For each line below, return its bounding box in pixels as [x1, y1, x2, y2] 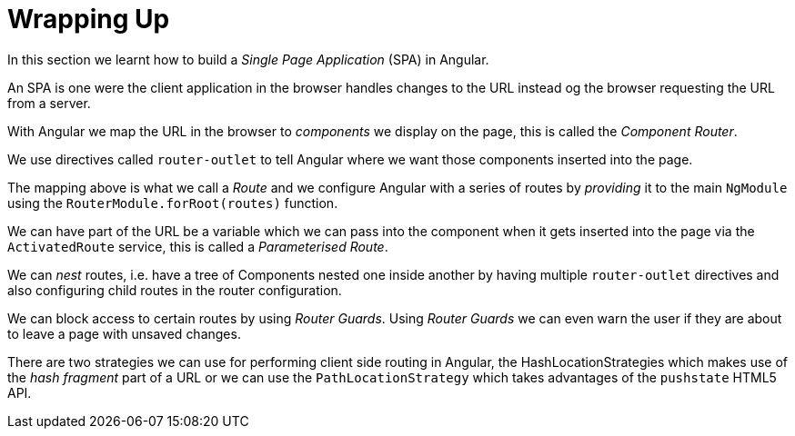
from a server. [7, 94, 91, 111]
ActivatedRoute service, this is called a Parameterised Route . [7, 238, 388, 254]
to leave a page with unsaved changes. [7, 325, 241, 342]
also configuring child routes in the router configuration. [7, 282, 342, 298]
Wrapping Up [7, 4, 170, 35]
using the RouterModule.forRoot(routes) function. [7, 194, 338, 211]
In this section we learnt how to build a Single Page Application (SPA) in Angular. [7, 51, 489, 67]
